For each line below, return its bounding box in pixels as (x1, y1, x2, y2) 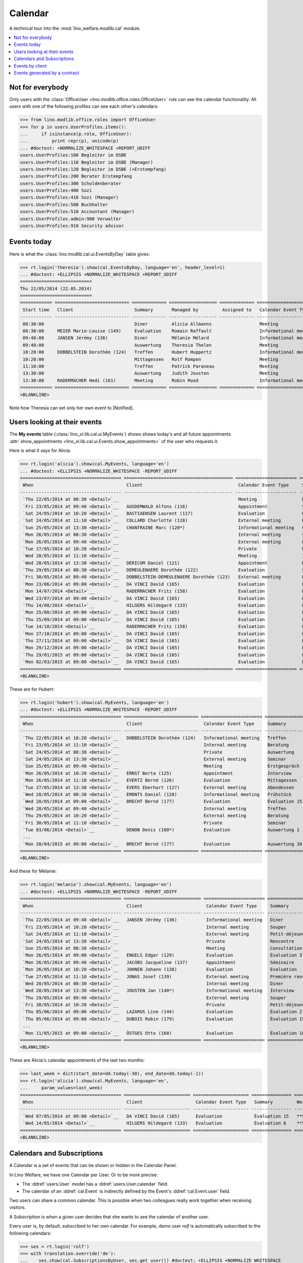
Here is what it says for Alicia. (9, 448, 71, 454)
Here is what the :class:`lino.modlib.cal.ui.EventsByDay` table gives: (9, 251, 150, 257)
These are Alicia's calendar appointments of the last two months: (9, 1057, 145, 1063)
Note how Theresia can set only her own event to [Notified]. (9, 405, 134, 411)
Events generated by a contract (14, 70, 79, 76)
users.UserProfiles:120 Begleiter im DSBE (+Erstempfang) (20, 166, 167, 172)
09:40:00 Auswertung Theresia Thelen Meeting (23, 342, 279, 348)
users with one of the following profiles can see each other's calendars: (9, 104, 159, 110)
